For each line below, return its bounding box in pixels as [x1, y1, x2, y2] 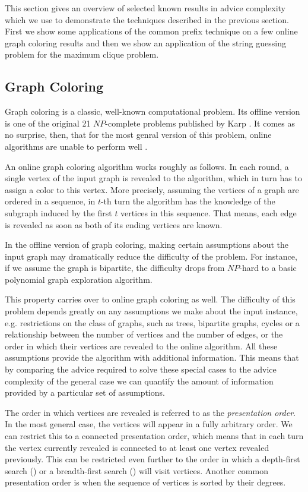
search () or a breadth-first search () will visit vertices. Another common [5, 464, 268, 477]
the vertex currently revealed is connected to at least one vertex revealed [5, 441, 269, 453]
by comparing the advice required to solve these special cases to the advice [5, 363, 277, 376]
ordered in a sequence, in [5, 195, 96, 207]
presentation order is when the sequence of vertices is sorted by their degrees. [5, 476, 286, 488]
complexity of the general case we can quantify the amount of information [5, 374, 274, 387]
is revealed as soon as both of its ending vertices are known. [5, 218, 223, 231]
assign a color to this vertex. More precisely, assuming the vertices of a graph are [5, 183, 299, 195]
